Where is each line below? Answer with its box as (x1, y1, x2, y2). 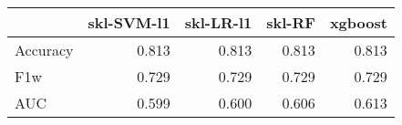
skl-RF (266, 12, 315, 33)
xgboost (329, 12, 387, 33)
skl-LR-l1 (184, 12, 253, 33)
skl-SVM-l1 (88, 12, 170, 33)
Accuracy (15, 39, 74, 60)
